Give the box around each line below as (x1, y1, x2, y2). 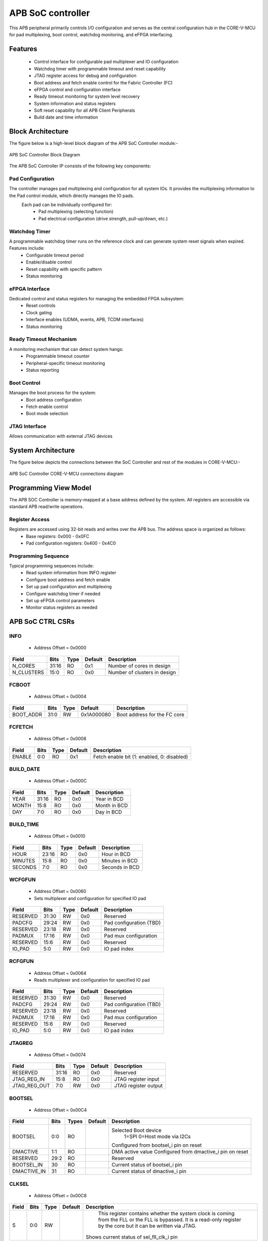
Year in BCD (95, 795, 124, 802)
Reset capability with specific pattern (26, 266, 102, 272)
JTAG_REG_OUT (12, 1082, 51, 1089)
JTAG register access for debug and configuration (34, 72, 136, 79)
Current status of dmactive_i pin (112, 1168, 187, 1175)
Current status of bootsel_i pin (112, 1162, 183, 1169)
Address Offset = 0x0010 (34, 833, 85, 839)
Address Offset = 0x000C (34, 778, 87, 784)
